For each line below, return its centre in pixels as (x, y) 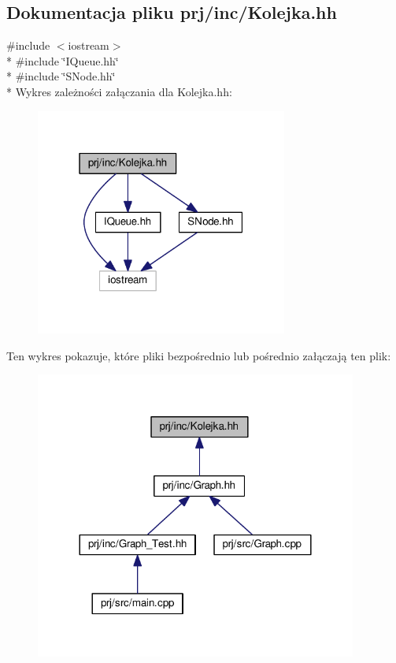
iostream (89, 45)
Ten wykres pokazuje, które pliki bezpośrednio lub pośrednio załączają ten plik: (199, 355)
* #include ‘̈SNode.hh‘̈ (61, 76)
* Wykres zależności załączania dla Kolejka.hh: (119, 91)
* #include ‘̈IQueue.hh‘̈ (63, 60)
